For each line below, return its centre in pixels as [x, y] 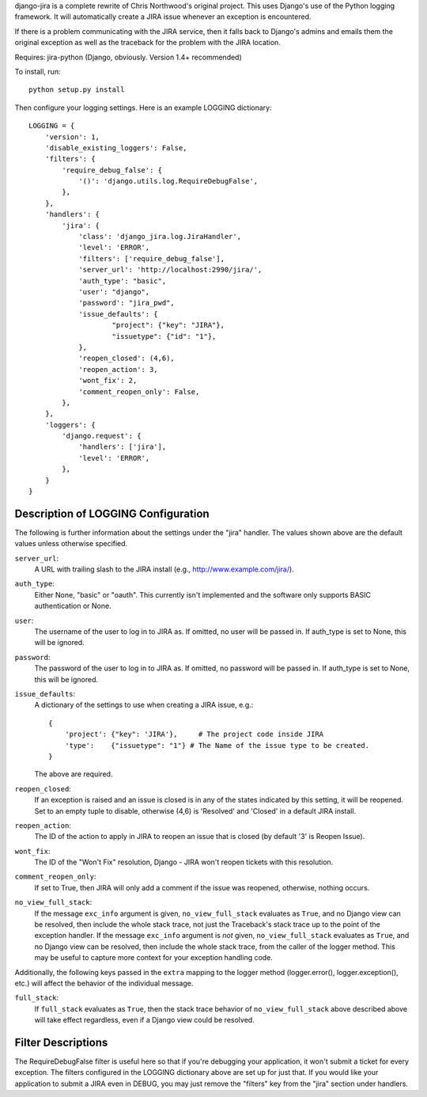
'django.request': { [102, 436]
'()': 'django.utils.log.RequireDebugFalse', [168, 181]
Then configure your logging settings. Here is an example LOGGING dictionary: [143, 108]
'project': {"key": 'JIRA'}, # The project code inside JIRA [194, 734]
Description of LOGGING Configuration [112, 513]
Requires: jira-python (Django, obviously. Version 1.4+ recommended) [128, 57]
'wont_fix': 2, [108, 381]
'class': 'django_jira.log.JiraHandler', [160, 237]
